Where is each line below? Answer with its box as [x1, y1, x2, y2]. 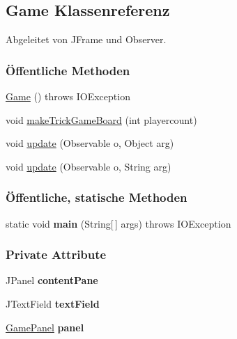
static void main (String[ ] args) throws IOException [6, 216, 231, 230]
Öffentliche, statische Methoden [6, 189, 188, 206]
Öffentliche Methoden [6, 61, 130, 79]
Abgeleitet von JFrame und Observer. [6, 32, 167, 47]
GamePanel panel [6, 320, 84, 334]
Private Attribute [6, 246, 107, 263]
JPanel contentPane [6, 273, 98, 287]
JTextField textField [6, 297, 100, 311]
